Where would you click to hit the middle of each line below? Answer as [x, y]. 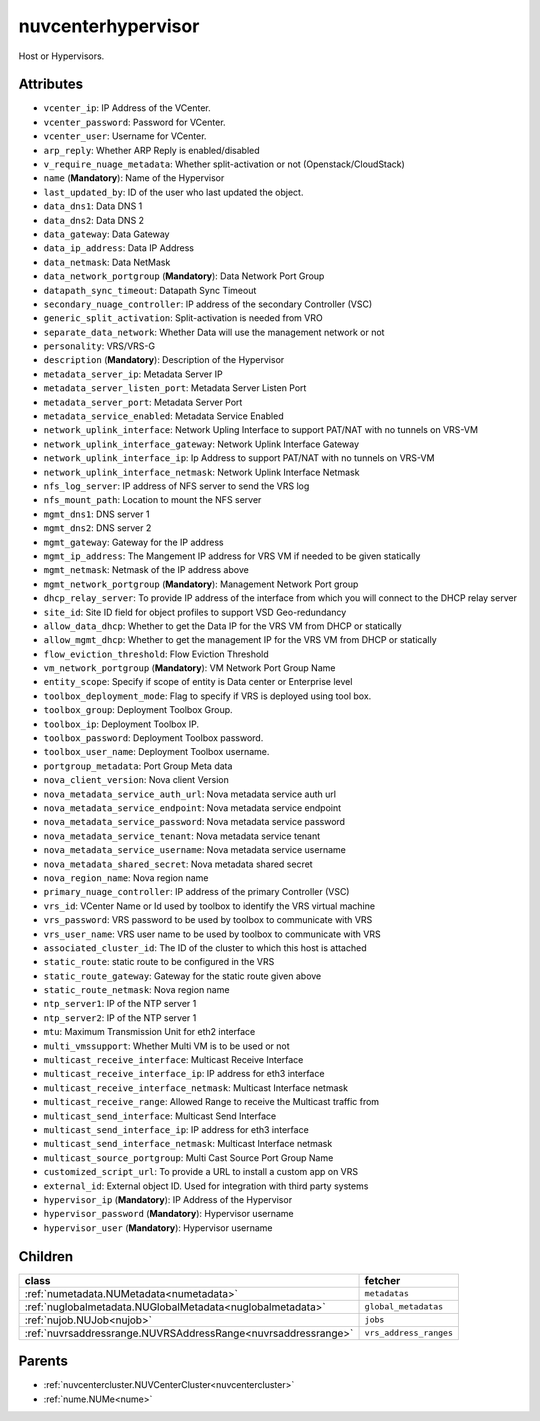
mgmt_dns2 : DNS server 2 [97, 528]
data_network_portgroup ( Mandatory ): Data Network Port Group [184, 276]
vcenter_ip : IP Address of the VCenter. [127, 108]
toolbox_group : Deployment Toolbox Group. [138, 710]
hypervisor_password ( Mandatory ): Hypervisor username [168, 1214]
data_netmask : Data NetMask [107, 262]
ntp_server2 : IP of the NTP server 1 [120, 1017]
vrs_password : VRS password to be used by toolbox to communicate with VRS [208, 920]
